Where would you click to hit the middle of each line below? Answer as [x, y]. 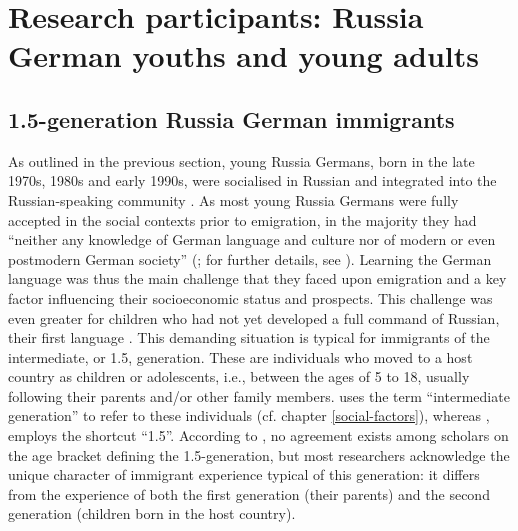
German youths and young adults [243, 55]
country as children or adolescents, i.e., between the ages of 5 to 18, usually [239, 376]
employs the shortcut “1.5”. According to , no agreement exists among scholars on [258, 435]
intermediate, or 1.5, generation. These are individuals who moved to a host [240, 356]
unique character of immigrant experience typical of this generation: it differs [244, 474]
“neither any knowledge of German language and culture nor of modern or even [252, 239]
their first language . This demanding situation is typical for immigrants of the [249, 337]
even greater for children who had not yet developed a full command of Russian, [254, 317]
